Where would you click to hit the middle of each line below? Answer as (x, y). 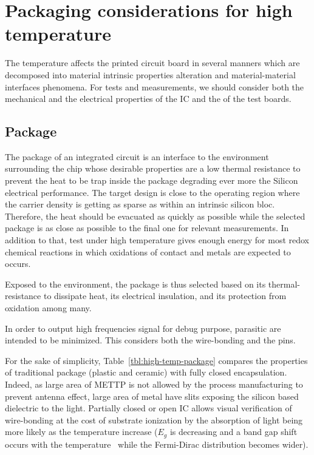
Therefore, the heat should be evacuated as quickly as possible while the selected (155, 216)
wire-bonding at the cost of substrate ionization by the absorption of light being (154, 420)
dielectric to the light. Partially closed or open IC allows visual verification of (148, 408)
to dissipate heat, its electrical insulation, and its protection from (165, 296)
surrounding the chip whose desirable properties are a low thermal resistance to (153, 168)
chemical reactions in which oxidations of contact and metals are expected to (148, 251)
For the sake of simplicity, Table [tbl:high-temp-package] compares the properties (156, 360)
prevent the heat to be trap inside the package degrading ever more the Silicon (152, 180)
